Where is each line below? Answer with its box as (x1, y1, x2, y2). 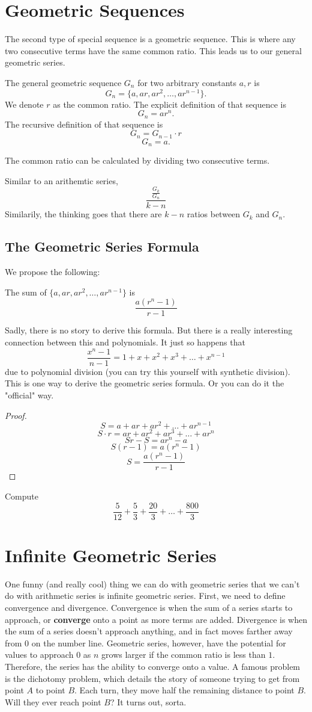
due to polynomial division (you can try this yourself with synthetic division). (5, 365, 290, 377)
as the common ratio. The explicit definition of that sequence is (53, 98, 286, 110)
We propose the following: (5, 265, 100, 278)
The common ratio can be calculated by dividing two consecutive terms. (5, 154, 270, 167)
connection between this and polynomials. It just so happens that (5, 336, 245, 348)
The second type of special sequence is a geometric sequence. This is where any (5, 33, 296, 45)
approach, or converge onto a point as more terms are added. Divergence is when (5, 613, 308, 625)
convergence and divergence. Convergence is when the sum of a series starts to (5, 601, 293, 613)
